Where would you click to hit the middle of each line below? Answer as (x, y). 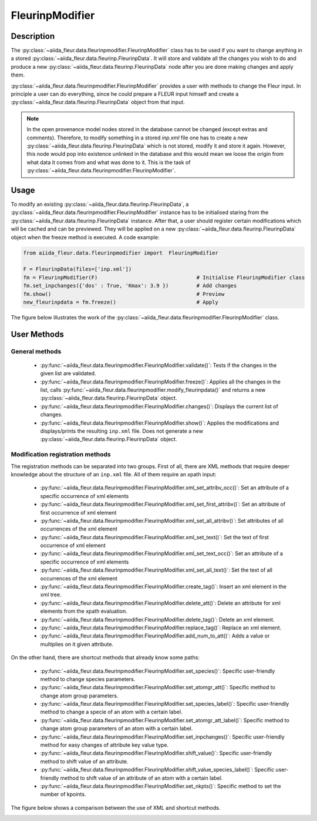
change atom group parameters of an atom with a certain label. (117, 729)
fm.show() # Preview (124, 294)
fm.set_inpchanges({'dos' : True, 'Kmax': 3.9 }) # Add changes (130, 286)
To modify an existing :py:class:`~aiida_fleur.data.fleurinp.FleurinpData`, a (100, 204)
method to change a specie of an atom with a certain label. (111, 712)
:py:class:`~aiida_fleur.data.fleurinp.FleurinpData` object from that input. (98, 102)
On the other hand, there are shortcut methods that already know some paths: (105, 658)
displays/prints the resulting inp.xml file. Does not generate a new (122, 431)
